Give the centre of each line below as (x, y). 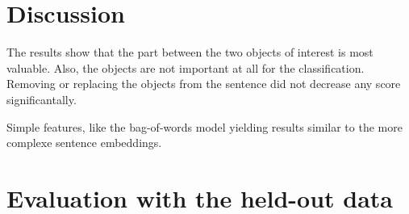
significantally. (42, 99)
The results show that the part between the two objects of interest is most (190, 52)
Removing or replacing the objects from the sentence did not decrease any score (204, 84)
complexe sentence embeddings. (84, 143)
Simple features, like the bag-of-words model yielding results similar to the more (204, 126)
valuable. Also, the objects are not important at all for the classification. (186, 67)
